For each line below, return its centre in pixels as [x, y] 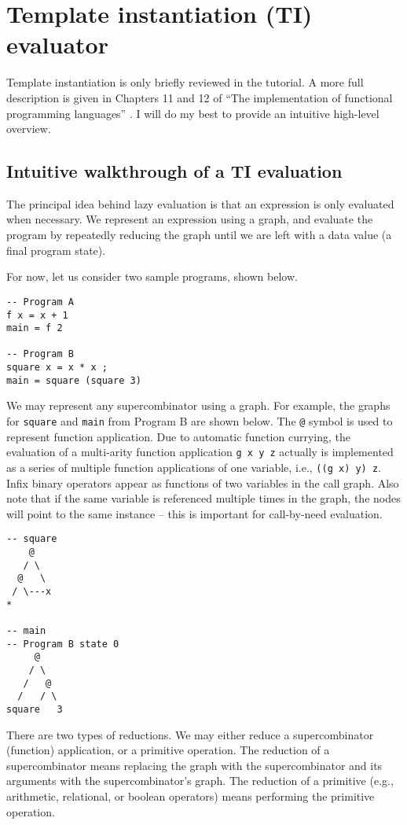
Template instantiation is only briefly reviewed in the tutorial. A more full [185, 82]
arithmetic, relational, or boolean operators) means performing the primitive [191, 796]
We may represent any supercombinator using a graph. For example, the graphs [198, 405]
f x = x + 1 [37, 315]
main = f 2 [35, 328]
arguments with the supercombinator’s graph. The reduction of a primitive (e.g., [200, 781]
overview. [29, 129]
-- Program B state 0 [63, 644]
